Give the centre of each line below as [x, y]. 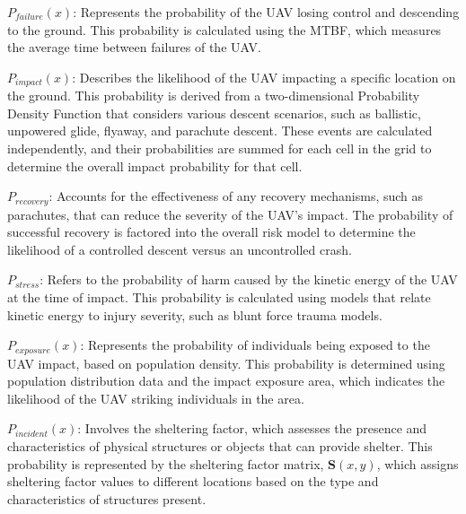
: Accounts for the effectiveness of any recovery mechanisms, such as [236, 196]
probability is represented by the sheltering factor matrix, [166, 463]
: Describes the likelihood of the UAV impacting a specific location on [264, 77]
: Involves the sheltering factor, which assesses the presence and [252, 428]
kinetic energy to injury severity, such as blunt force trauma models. [195, 314]
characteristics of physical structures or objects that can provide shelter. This [220, 446]
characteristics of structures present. [107, 498]
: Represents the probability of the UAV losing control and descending [266, 12]
